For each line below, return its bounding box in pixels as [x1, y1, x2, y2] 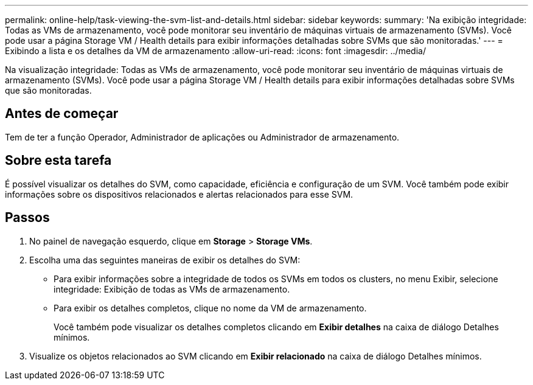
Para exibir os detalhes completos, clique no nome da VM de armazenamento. [54, 302, 367, 313]
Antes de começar [5, 106, 119, 122]
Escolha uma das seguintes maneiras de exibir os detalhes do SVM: [29, 254, 301, 265]
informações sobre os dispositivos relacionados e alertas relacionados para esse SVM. [5, 189, 354, 199]
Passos [5, 210, 50, 226]
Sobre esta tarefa [5, 153, 112, 168]
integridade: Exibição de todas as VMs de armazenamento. [54, 283, 290, 294]
